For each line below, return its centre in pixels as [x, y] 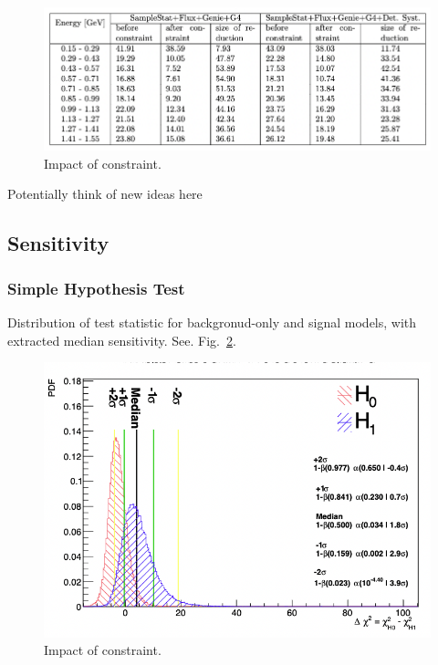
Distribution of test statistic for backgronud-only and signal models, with [212, 322]
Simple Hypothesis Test [96, 288]
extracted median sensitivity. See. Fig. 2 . [122, 340]
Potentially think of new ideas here [105, 194]
